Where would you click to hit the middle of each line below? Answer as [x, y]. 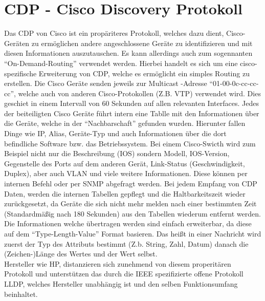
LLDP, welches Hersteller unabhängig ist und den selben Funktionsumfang [121, 283]
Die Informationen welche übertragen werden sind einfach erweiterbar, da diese [128, 223]
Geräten [17, 43]
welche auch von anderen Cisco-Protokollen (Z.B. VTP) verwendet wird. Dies [139, 93]
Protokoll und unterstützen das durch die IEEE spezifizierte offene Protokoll [124, 274]
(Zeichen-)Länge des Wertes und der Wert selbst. [81, 254]
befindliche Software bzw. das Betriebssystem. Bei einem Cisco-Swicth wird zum [130, 143]
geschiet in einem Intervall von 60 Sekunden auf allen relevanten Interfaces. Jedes [131, 103]
